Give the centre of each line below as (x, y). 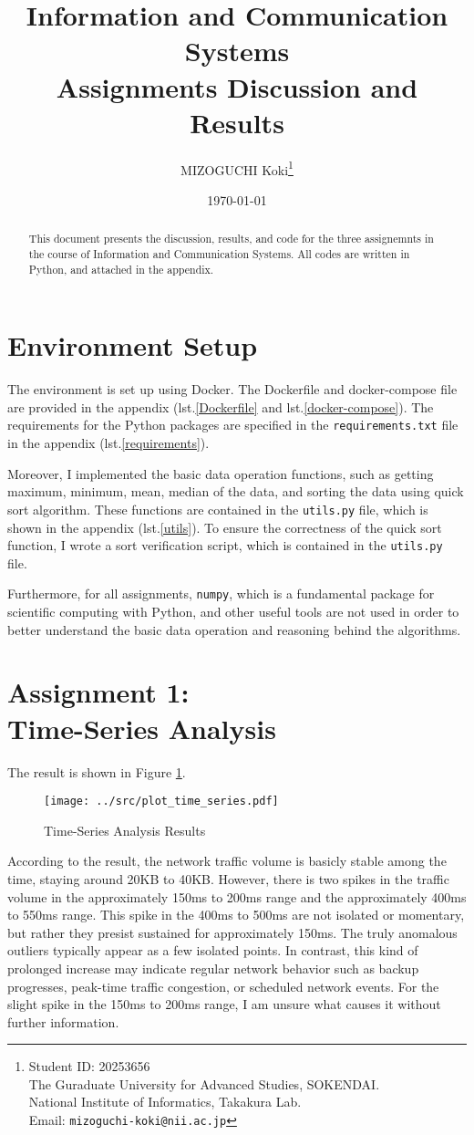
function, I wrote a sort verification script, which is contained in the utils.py (225, 545)
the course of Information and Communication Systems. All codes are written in (219, 253)
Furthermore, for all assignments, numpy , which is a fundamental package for (221, 594)
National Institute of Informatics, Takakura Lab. (165, 1102)
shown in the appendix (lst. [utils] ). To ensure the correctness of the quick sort (225, 527)
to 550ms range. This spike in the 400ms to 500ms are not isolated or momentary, (236, 915)
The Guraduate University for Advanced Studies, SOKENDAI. (204, 1083)
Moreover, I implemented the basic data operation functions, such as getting (221, 473)
